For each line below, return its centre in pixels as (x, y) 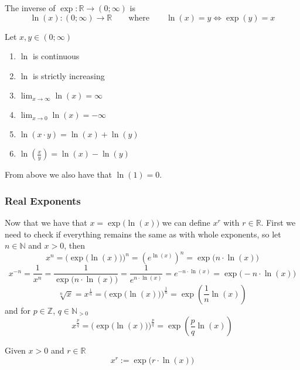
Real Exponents (43, 200)
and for (18, 310)
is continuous (56, 56)
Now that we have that (46, 223)
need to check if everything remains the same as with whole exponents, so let (143, 234)
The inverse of (30, 8)
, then (74, 245)
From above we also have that (59, 174)
